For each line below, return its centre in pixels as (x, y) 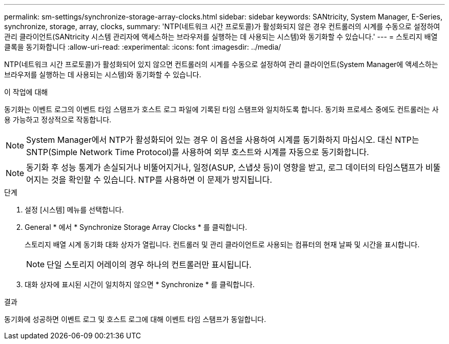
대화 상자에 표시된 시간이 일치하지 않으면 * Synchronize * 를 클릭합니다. (140, 284)
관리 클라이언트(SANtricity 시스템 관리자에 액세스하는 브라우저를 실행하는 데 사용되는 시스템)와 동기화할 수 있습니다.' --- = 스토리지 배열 (221, 37)
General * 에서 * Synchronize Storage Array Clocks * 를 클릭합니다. (136, 227)
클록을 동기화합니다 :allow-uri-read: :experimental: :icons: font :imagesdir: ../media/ (143, 47)
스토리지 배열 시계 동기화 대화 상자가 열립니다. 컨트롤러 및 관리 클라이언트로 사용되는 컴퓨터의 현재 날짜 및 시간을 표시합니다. (222, 244)
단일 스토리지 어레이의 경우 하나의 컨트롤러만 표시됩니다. (149, 265)
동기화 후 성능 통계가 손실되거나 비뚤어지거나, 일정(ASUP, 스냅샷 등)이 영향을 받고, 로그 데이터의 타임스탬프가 (225, 167)
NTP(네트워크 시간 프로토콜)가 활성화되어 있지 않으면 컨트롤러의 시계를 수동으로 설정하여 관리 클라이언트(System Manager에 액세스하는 (221, 64)
